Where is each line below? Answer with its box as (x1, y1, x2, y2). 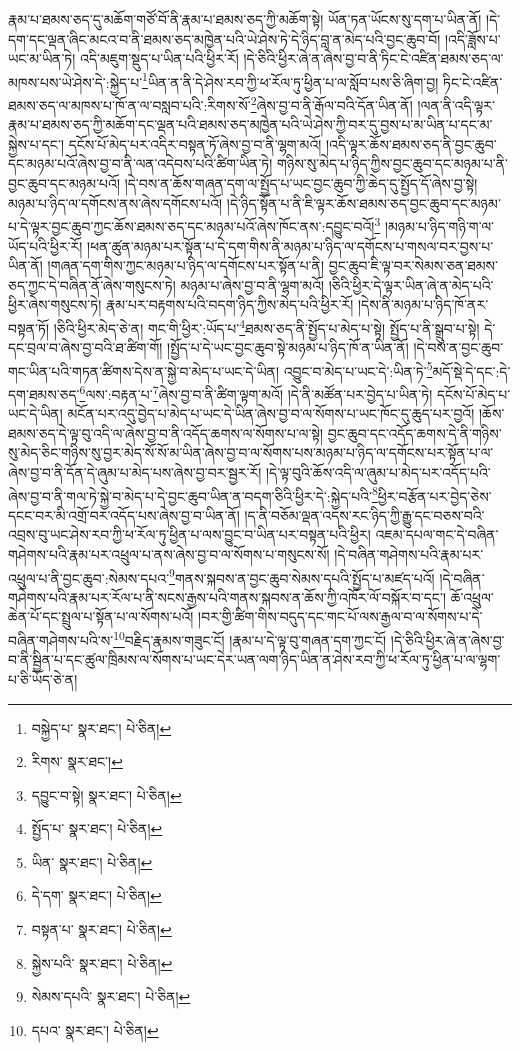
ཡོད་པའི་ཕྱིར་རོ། (8, 235, 83, 256)
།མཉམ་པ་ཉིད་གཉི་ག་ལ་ (384, 215, 495, 236)
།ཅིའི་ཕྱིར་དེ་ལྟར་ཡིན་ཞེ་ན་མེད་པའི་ (328, 274, 494, 295)
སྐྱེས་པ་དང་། (8, 133, 64, 154)
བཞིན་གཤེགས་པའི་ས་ (8, 629, 114, 650)
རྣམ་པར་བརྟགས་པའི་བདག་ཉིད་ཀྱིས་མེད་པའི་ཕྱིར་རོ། (105, 294, 354, 315)
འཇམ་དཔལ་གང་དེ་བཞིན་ (375, 524, 499, 545)
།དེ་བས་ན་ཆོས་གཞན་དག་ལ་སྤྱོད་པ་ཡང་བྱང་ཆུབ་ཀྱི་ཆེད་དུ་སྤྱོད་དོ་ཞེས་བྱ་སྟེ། (124, 173, 478, 194)
